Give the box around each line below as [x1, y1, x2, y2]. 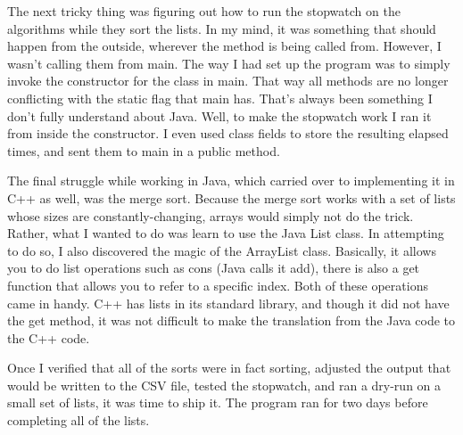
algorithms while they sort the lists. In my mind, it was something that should [7, 19, 436, 37]
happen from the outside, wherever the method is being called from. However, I [7, 37, 442, 55]
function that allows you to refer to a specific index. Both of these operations [7, 275, 428, 294]
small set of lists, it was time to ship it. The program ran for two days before [7, 393, 428, 412]
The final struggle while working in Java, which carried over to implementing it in [7, 171, 455, 190]
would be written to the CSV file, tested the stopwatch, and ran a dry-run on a [7, 375, 442, 394]
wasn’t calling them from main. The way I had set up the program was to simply [7, 53, 451, 72]
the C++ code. [7, 328, 90, 347]
